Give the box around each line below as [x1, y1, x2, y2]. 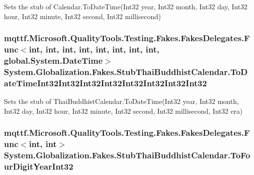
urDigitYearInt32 [4, 160, 74, 172]
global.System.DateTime [4, 54, 103, 66]
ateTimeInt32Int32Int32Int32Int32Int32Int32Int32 [4, 76, 207, 89]
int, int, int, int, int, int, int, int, [28, 43, 160, 55]
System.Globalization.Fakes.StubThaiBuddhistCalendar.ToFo [4, 149, 251, 161]
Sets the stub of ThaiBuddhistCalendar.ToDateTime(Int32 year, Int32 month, [4, 96, 239, 106]
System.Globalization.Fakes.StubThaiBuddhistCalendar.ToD [4, 65, 248, 77]
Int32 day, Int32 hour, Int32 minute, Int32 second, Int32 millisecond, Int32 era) [4, 105, 243, 116]
